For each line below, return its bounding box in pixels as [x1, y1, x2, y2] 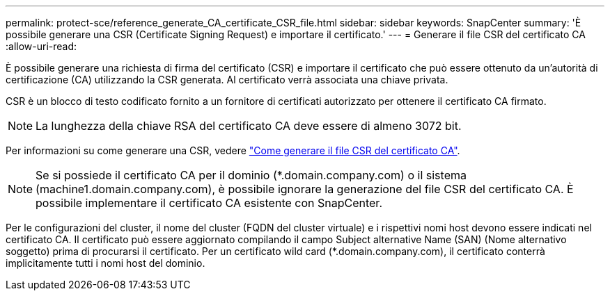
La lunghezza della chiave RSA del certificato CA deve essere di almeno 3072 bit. [36, 119, 462, 133]
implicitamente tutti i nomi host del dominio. [6, 257, 205, 269]
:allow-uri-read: [6, 40, 77, 52]
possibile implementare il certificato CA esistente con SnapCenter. [36, 196, 382, 210]
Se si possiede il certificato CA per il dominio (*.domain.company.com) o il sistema [36, 168, 467, 182]
